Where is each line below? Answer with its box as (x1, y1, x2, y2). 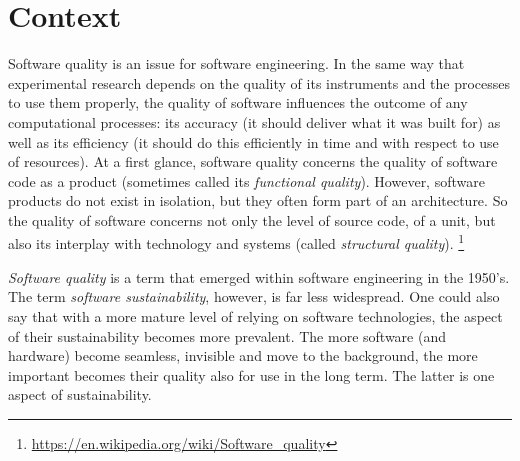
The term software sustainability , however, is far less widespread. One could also (8, 286, 500, 307)
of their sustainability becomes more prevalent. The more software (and (8, 325, 446, 346)
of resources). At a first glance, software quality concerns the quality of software (8, 151, 498, 172)
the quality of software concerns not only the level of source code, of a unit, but (8, 209, 496, 230)
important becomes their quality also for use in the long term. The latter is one (8, 364, 495, 385)
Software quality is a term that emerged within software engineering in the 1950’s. (8, 266, 510, 287)
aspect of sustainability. (8, 384, 152, 405)
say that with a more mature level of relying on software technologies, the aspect (8, 305, 503, 326)
